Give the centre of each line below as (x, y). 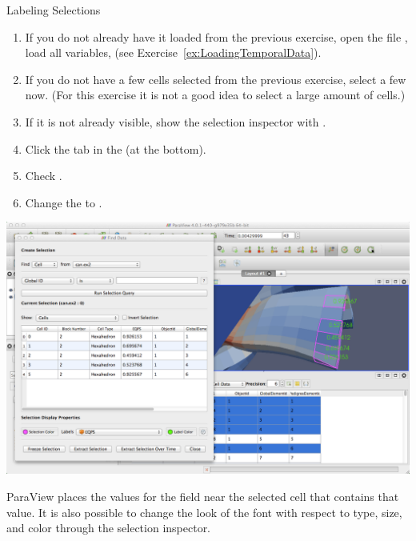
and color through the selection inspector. (109, 528)
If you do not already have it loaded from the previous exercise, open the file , (216, 36)
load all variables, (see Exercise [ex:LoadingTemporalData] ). (173, 52)
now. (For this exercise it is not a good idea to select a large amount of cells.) (215, 95)
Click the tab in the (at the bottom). (116, 148)
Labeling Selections (54, 10)
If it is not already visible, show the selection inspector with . (176, 121)
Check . (44, 176)
